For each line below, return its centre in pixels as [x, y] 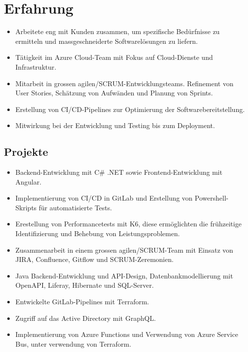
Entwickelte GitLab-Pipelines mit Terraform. [82, 302]
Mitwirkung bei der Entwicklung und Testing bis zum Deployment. [115, 125]
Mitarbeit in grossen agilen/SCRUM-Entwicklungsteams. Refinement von [124, 83]
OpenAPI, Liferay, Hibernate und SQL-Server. [85, 285]
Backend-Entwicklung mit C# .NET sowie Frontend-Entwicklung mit [119, 172]
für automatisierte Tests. [75, 207]
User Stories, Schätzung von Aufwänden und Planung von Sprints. [114, 93]
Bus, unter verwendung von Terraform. [73, 343]
